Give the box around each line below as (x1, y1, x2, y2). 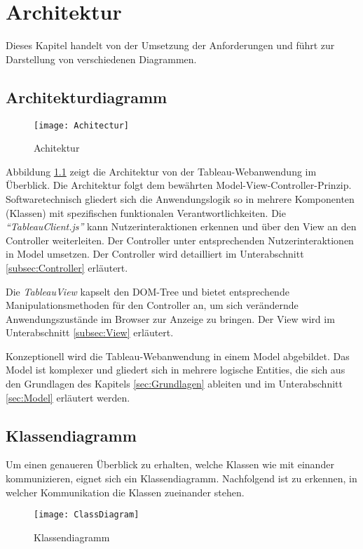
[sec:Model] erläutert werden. (6, 390, 130, 404)
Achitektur (34, 140, 80, 155)
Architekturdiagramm (6, 86, 167, 107)
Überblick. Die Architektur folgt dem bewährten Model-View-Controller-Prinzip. (6, 178, 352, 192)
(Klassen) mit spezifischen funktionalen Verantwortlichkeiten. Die (6, 205, 286, 220)
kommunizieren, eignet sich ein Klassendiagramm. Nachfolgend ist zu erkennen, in (6, 471, 357, 486)
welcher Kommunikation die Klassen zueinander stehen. (6, 484, 245, 499)
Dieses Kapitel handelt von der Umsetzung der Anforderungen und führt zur (6, 38, 335, 53)
